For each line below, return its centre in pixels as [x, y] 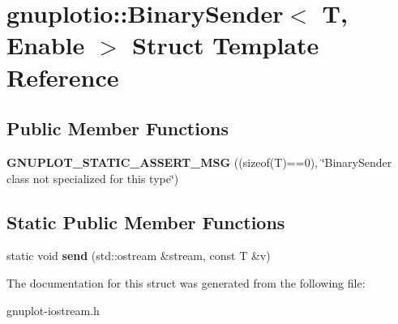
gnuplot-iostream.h [53, 310]
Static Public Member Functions [146, 222]
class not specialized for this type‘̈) [93, 178]
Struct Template [226, 45]
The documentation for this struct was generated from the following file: [186, 282]
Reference [63, 77]
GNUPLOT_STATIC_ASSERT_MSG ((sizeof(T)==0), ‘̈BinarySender [199, 162]
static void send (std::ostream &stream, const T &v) [139, 256]
